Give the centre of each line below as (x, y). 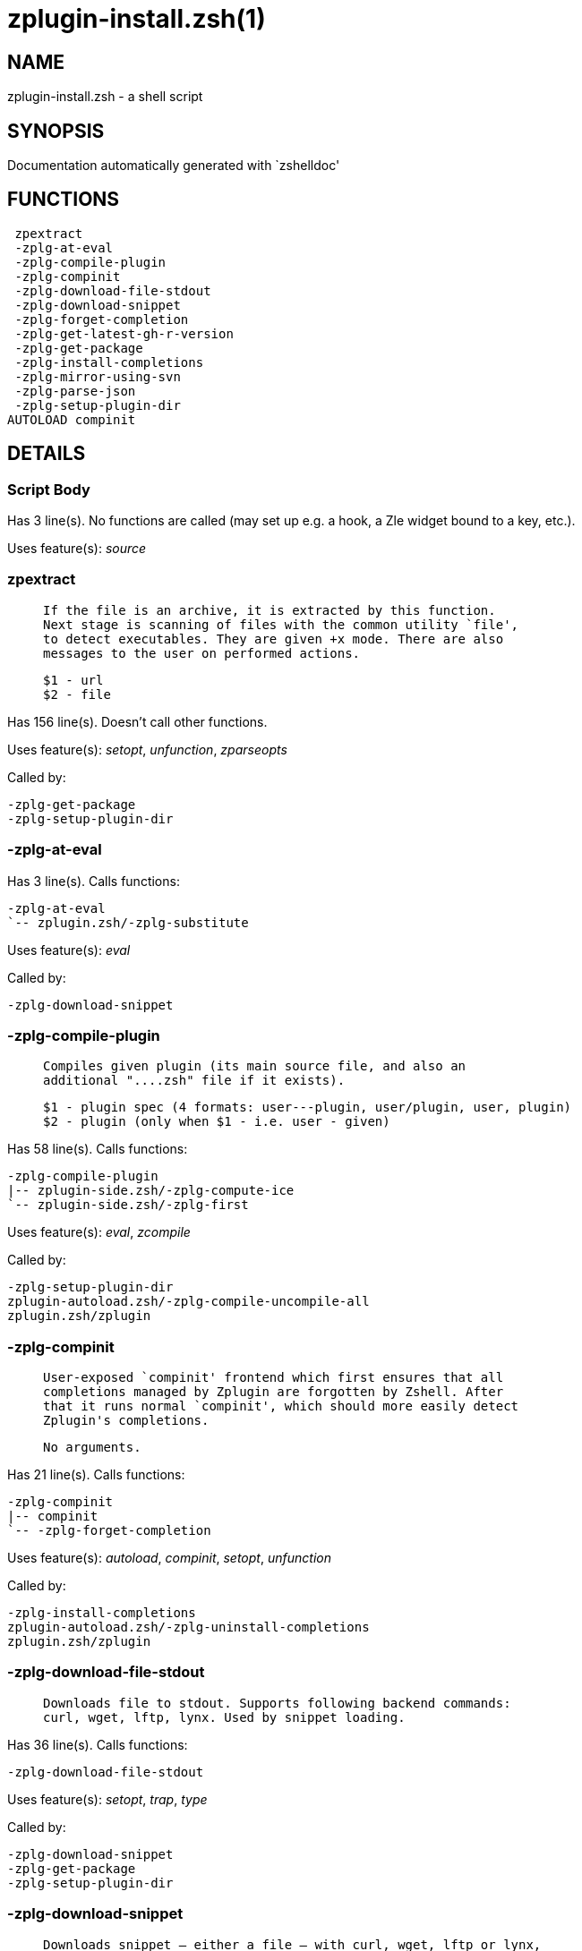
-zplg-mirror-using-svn (98, 376)
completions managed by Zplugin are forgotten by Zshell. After (274, 1392)
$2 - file (77, 694)
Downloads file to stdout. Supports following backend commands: (277, 1703)
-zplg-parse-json (75, 391)
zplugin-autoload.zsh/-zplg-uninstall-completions (188, 1627)
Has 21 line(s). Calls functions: (96, 1475)
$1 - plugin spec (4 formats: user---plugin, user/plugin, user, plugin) (308, 1108)
